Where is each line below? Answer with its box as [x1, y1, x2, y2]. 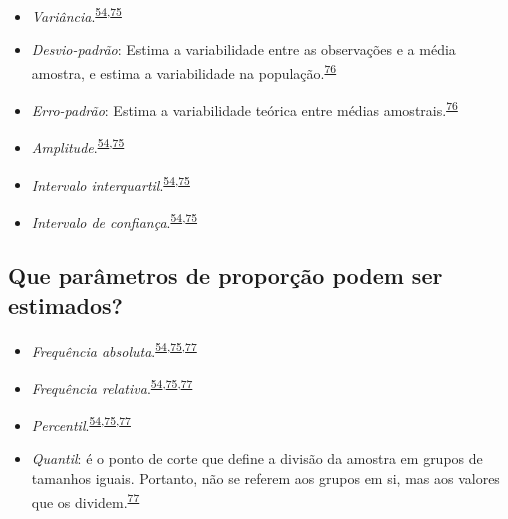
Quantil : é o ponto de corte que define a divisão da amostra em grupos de [31, 448, 483, 469]
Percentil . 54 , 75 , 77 [31, 412, 131, 435]
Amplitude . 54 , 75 [31, 134, 125, 157]
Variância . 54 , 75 [31, 3, 122, 26]
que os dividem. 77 [31, 488, 140, 512]
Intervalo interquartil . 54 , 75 [31, 171, 190, 195]
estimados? [8, 289, 123, 320]
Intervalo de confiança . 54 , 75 [31, 208, 198, 232]
